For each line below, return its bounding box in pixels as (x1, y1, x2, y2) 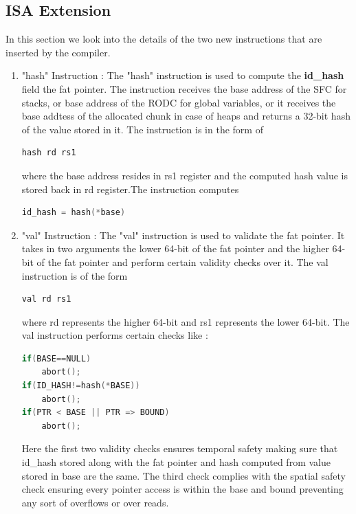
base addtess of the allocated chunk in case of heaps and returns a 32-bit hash (21, 109, 351, 123)
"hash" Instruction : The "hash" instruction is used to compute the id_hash (21, 68, 344, 82)
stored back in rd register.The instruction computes (21, 181, 239, 196)
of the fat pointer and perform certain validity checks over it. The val (36, 254, 329, 269)
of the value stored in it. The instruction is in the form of (21, 122, 263, 136)
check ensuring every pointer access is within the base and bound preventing (21, 482, 344, 496)
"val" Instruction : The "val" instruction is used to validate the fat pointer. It (21, 227, 345, 242)
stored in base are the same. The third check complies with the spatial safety (21, 468, 346, 482)
